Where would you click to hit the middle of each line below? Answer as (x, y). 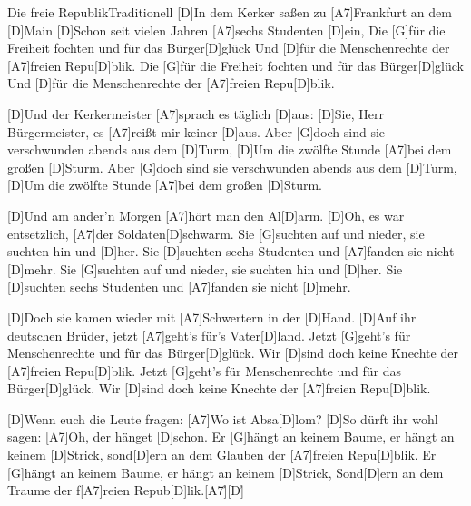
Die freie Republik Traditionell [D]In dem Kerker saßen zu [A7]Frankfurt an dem (230, 12)
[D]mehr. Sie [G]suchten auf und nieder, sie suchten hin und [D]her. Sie (205, 268)
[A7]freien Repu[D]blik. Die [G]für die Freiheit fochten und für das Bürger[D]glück (235, 65)
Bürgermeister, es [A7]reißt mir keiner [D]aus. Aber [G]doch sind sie (196, 131)
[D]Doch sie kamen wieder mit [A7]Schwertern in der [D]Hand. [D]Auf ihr (212, 317)
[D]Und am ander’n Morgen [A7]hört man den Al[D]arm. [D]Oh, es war (206, 215)
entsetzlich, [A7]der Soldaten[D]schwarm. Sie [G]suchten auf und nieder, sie (216, 233)
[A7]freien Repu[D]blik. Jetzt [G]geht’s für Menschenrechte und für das (204, 370)
